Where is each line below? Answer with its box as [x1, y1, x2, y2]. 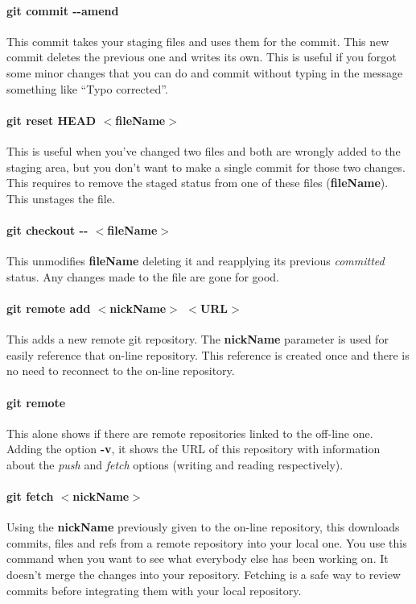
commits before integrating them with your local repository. [6, 581, 302, 598]
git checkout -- [6, 221, 89, 238]
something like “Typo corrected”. [6, 80, 168, 97]
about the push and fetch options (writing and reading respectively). [6, 456, 344, 473]
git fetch [6, 488, 54, 505]
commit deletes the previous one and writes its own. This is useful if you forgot [6, 48, 397, 65]
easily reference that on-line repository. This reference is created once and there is [6, 346, 410, 363]
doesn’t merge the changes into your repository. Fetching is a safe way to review [6, 566, 401, 583]
